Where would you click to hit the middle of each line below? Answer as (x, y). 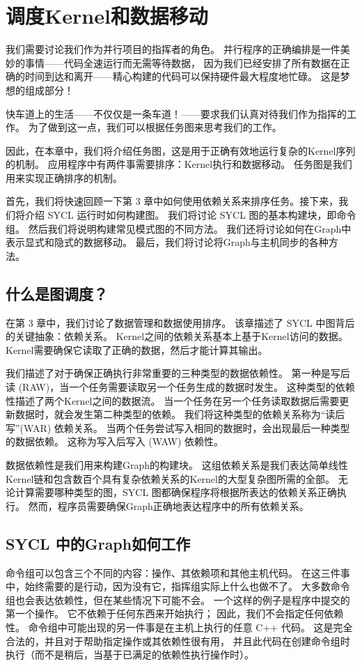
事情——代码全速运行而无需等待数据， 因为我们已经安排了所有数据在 (182, 62)
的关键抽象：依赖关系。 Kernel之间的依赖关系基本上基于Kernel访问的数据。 (177, 336)
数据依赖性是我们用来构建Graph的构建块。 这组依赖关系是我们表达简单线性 (177, 464)
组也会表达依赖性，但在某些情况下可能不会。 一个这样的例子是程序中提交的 (178, 599)
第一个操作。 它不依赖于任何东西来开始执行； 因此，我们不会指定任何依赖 (175, 613)
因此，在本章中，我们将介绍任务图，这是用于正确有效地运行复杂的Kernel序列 (181, 150)
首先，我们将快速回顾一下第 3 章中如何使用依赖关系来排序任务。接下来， (172, 201)
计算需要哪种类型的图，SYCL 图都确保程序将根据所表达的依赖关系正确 (176, 492)
